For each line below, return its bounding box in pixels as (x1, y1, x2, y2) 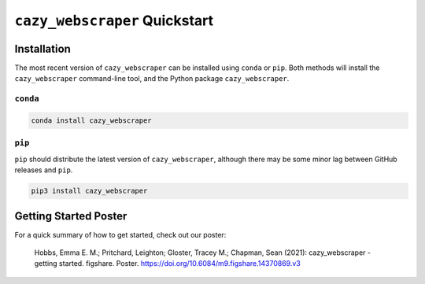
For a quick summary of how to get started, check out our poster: (14, 230, 227, 239)
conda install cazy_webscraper (31, 116, 153, 125)
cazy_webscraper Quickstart (14, 12, 214, 29)
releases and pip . (14, 165, 73, 175)
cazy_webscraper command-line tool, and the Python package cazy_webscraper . (14, 74, 290, 83)
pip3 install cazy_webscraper (31, 186, 148, 196)
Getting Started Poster (14, 209, 128, 223)
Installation (14, 42, 71, 55)
